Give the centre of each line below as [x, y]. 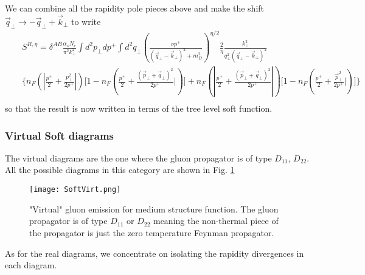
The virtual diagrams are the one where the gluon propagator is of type [138, 158]
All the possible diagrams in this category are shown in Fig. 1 [120, 170]
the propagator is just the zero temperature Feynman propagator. [152, 232]
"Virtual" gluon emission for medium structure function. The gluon [154, 209]
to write [86, 21]
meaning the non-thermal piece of [216, 221]
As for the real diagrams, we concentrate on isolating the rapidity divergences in [155, 253]
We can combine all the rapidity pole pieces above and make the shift [135, 8]
